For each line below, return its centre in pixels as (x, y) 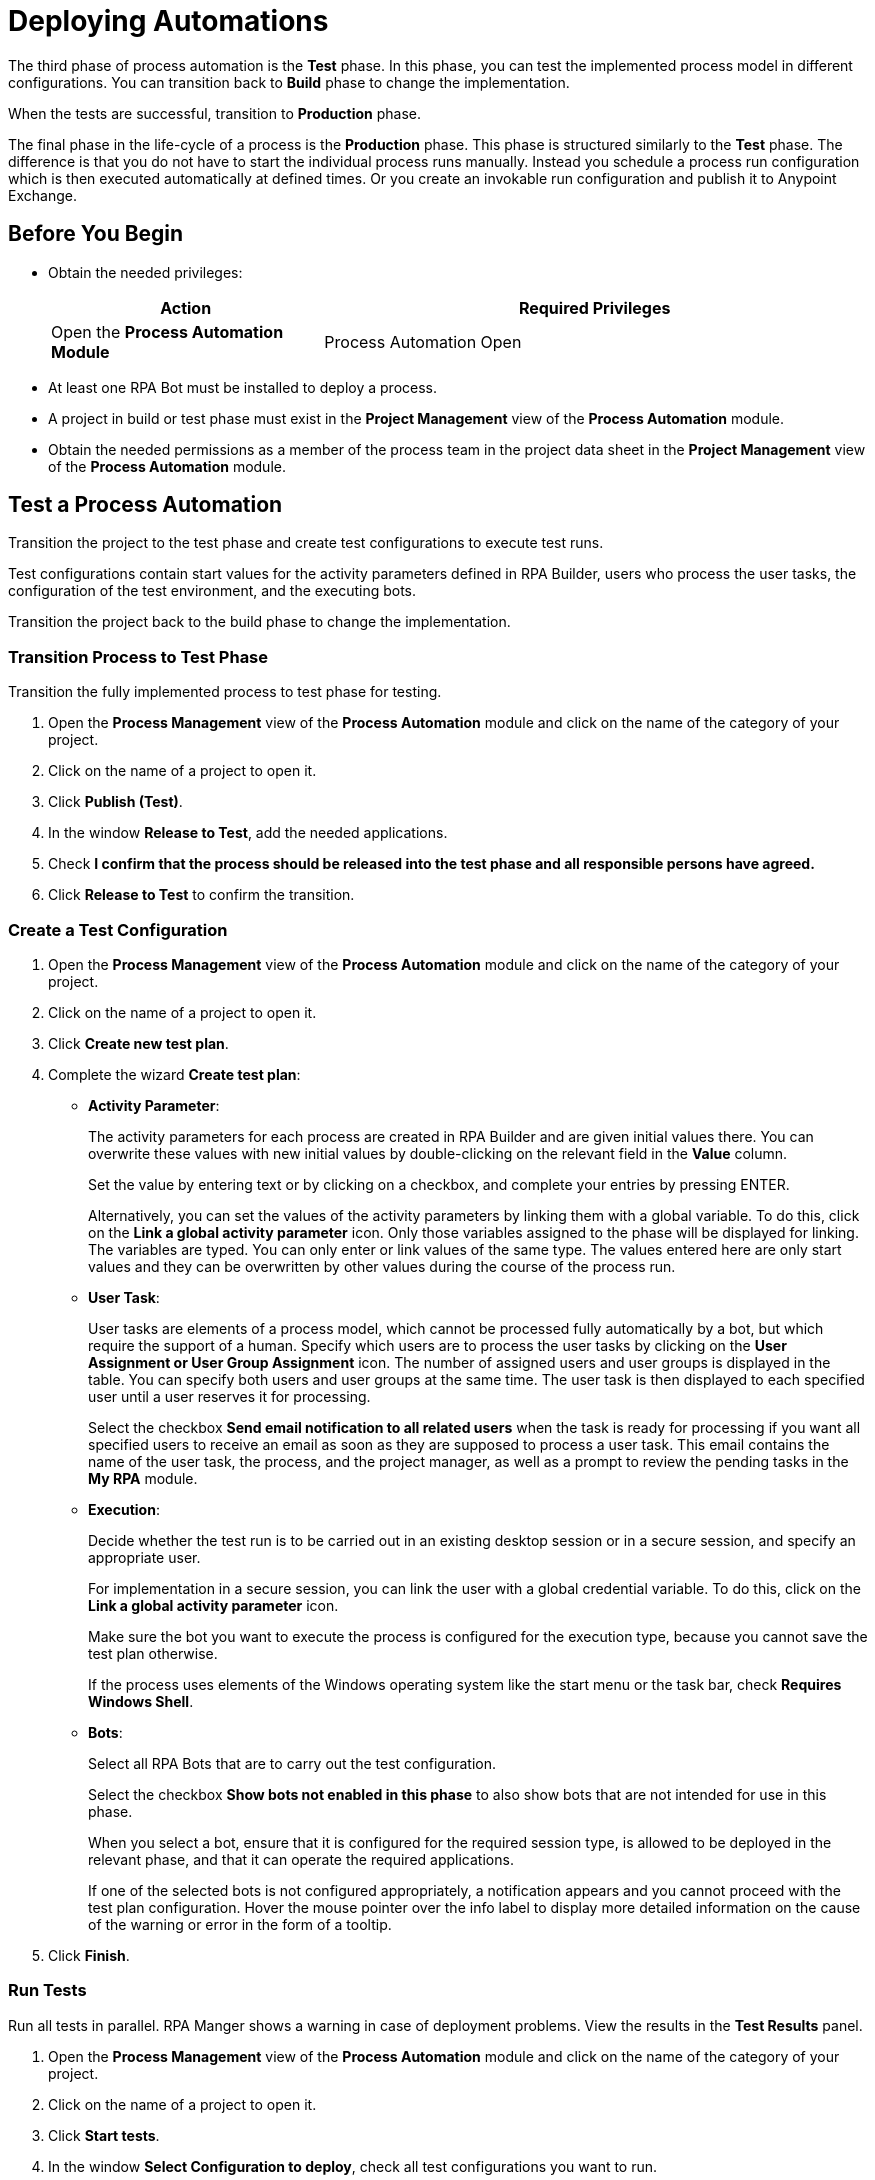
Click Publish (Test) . (115, 802)
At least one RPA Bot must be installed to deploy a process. (243, 387)
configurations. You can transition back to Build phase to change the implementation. (289, 82)
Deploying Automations (168, 21)
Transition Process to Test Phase (138, 656)
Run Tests (47, 1990)
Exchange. (42, 195)
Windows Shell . (141, 1701)
